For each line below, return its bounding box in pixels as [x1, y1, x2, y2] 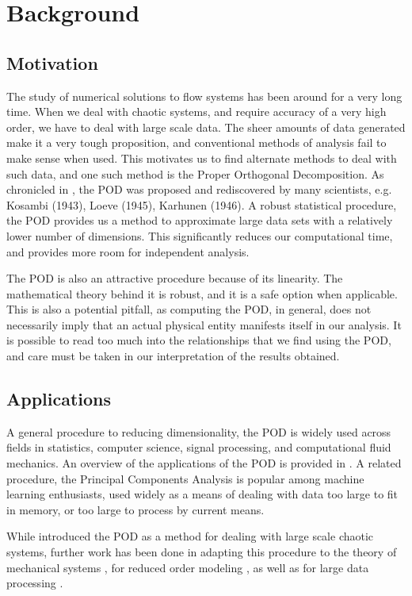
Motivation [6, 50, 98, 75]
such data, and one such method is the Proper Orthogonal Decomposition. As [6, 165, 384, 182]
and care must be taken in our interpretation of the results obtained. [6, 348, 340, 364]
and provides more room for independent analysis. [6, 243, 250, 260]
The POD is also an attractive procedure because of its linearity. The [6, 270, 343, 286]
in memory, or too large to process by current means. [6, 501, 265, 517]
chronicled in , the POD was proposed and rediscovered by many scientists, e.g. [6, 181, 392, 198]
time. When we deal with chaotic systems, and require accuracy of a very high [6, 103, 387, 120]
